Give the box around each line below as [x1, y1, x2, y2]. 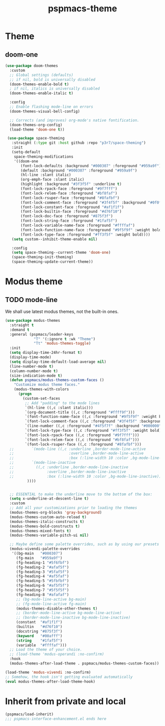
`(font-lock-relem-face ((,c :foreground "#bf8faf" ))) [25, 437, 139, 442]
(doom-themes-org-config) [9, 122, 63, 127]
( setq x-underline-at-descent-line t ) [9, 496, 89, 501]
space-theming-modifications [14, 154, 74, 159]
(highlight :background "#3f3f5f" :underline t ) [20, 182, 122, 187]
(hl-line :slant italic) [20, 173, 71, 177]
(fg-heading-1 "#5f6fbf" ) [16, 560, 69, 565]
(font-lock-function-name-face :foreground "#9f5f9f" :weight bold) [20, 227, 164, 232]
